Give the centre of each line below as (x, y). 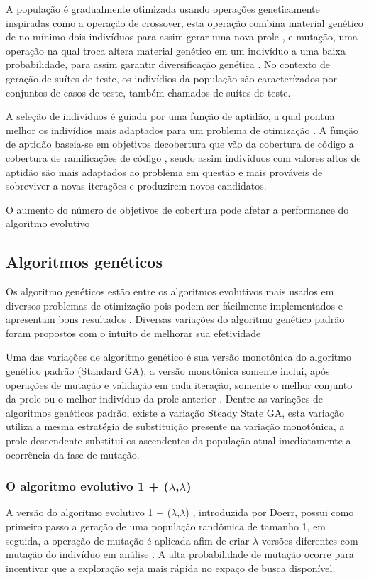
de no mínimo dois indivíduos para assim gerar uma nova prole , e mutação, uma (182, 37)
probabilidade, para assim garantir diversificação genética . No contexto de (168, 64)
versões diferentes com (310, 540)
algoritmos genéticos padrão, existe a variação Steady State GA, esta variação (175, 412)
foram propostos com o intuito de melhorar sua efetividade (133, 333)
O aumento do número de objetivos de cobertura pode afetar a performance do (177, 209)
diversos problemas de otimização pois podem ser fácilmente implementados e (174, 305)
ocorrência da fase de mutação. (73, 454)
